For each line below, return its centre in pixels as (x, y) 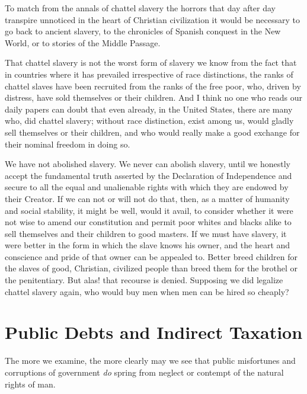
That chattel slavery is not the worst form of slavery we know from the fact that (151, 63)
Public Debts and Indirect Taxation (154, 332)
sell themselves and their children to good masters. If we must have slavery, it (146, 233)
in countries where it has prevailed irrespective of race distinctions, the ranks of (149, 74)
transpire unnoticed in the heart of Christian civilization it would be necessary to (152, 19)
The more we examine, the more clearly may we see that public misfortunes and (150, 361)
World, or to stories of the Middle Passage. (83, 42)
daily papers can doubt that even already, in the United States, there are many (149, 109)
